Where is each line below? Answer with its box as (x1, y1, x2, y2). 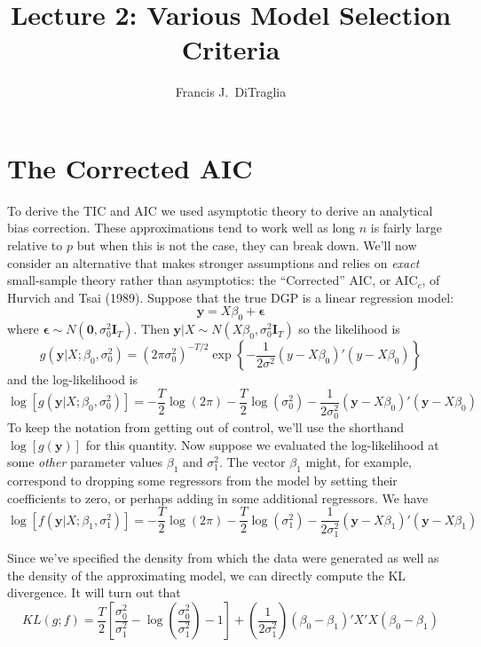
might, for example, (305, 453, 412, 471)
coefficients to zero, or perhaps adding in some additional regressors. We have (7, 488, 429, 507)
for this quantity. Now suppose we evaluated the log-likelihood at (85, 435, 439, 454)
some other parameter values (7, 453, 163, 471)
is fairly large (370, 218, 443, 237)
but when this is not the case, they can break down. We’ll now (76, 236, 417, 255)
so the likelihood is (298, 320, 400, 338)
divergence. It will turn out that (7, 583, 181, 602)
